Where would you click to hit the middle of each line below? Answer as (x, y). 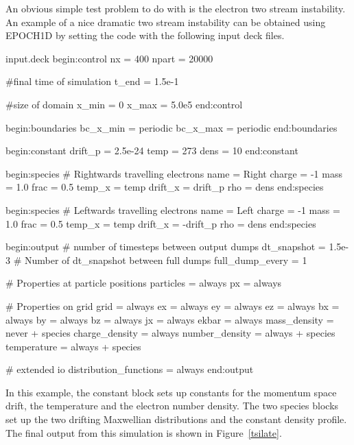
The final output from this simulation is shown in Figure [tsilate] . (144, 432)
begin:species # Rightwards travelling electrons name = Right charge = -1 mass (174, 173)
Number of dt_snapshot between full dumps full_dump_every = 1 (166, 260)
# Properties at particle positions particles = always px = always (144, 283)
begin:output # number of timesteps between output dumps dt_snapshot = (166, 246)
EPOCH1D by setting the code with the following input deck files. (145, 35)
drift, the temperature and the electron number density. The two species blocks (172, 406)
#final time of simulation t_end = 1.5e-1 (92, 81)
